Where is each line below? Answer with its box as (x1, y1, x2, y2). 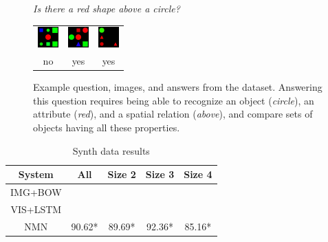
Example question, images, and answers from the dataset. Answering (33, 80, 322, 94)
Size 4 (184, 167, 212, 181)
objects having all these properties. (33, 120, 180, 135)
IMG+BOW (10, 185, 62, 199)
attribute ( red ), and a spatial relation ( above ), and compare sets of (33, 107, 313, 121)
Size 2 (107, 167, 136, 181)
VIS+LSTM (10, 201, 62, 216)
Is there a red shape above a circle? (33, 1, 180, 15)
